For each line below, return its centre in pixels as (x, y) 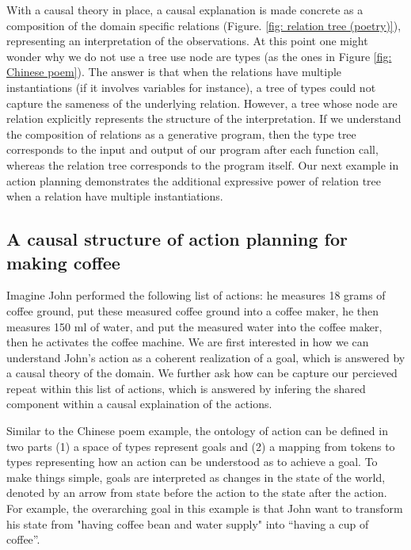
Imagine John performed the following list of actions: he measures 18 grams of (196, 295)
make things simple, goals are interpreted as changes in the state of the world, (196, 477)
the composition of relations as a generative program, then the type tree (181, 134)
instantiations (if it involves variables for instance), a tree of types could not (191, 87)
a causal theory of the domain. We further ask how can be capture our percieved (202, 373)
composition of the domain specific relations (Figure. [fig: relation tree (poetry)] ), (204, 25)
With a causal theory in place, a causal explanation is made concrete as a (185, 10)
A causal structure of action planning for (177, 239)
